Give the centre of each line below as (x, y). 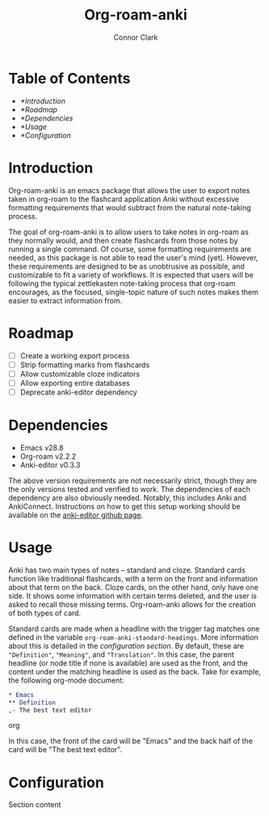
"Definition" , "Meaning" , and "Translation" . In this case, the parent (121, 654)
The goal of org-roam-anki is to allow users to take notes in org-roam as (128, 231)
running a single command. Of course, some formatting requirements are (130, 249)
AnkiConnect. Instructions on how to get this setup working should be (124, 506)
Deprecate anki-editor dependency (78, 392)
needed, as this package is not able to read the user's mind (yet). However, (133, 257)
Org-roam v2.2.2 (48, 456)
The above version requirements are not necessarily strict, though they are (132, 480)
